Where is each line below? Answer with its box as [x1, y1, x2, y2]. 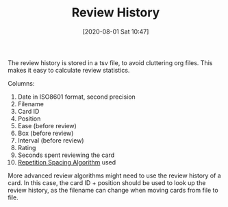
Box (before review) [17, 129, 74, 137]
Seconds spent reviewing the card [17, 151, 115, 159]
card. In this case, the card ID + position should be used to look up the [8, 178, 206, 186]
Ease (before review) [17, 121, 77, 130]
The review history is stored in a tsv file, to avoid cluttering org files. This [8, 58, 213, 66]
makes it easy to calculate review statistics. [8, 66, 130, 74]
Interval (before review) [17, 136, 84, 145]
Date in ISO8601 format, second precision [17, 93, 136, 101]
